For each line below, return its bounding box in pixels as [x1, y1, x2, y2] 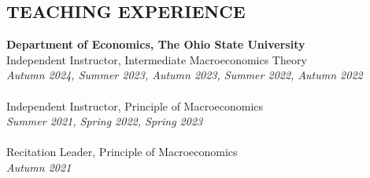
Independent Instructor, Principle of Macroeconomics [6, 97, 264, 114]
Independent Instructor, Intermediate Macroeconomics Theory [6, 51, 307, 67]
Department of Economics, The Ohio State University [6, 36, 305, 53]
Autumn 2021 [6, 158, 72, 175]
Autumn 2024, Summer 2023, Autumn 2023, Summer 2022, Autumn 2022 [6, 67, 363, 83]
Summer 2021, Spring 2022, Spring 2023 [6, 113, 203, 129]
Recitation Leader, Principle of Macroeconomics [6, 143, 238, 160]
